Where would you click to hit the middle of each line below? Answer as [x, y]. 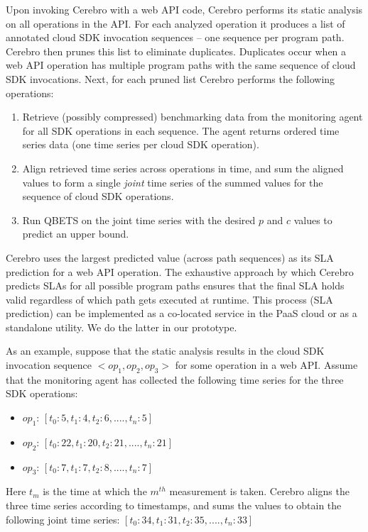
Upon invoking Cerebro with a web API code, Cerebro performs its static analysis [184, 9]
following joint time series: [63, 519]
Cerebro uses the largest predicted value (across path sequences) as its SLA [170, 257]
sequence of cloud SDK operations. [98, 196]
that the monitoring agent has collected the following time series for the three [175, 379]
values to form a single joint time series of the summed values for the [173, 182]
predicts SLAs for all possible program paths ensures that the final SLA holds [175, 286]
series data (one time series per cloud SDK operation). [141, 144]
